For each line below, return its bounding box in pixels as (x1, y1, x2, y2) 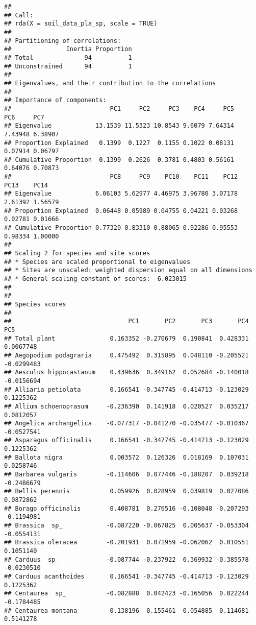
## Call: (4, 11, 34, 19)
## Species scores (4, 300, 66, 308)
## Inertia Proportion (4, 45, 132, 53)
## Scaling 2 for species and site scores (4, 250, 150, 257)
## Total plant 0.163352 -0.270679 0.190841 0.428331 (4, 334, 249, 342)
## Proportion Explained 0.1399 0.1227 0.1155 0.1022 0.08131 (4, 139, 235, 147)
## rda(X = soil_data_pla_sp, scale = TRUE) (4, 20, 158, 28)
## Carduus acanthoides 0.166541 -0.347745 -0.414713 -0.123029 (4, 572, 249, 580)
